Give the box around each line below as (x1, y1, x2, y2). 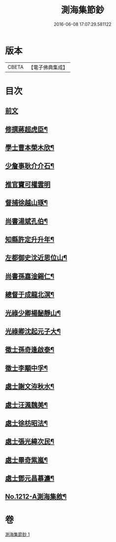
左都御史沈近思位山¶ (5, 253, 67, 262)
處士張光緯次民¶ (5, 438, 55, 446)
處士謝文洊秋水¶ (5, 382, 55, 391)
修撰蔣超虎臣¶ (5, 125, 48, 134)
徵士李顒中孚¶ (5, 364, 48, 372)
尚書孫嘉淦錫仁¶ (5, 272, 55, 280)
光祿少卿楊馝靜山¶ (5, 309, 61, 317)
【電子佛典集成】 (28, 64, 68, 71)
